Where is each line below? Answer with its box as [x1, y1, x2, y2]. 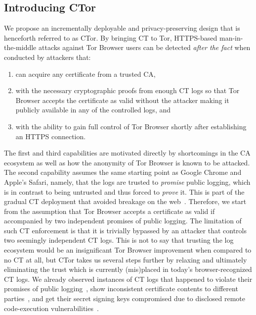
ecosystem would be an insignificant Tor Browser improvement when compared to [4, 245, 252, 255]
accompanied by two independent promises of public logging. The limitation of [4, 215, 242, 226]
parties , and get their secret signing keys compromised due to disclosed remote [4, 293, 245, 304]
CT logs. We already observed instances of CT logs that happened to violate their [4, 273, 253, 284]
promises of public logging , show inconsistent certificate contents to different [4, 283, 238, 294]
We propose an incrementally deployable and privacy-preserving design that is [4, 23, 240, 33]
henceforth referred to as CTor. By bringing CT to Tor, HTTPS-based [4, 32, 217, 43]
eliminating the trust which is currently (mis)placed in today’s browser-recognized [4, 264, 252, 274]
